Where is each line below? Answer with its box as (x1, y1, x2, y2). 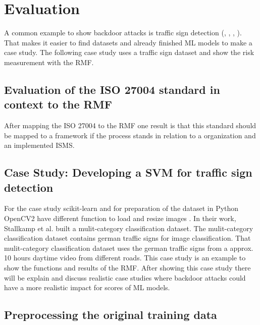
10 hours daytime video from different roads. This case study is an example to (4, 252, 246, 263)
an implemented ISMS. (4, 140, 75, 150)
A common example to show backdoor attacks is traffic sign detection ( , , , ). (4, 27, 242, 38)
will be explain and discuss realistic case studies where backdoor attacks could (4, 272, 246, 283)
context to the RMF (4, 96, 112, 112)
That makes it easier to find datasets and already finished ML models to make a (4, 37, 252, 47)
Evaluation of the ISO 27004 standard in (4, 81, 220, 97)
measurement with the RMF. (4, 57, 94, 67)
